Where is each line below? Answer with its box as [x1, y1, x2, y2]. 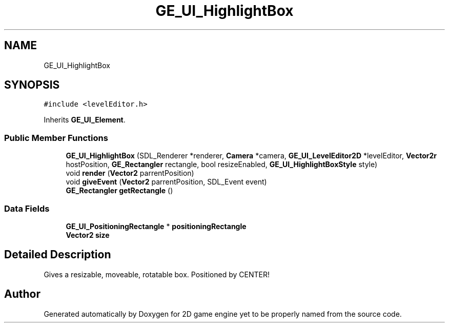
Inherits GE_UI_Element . [44, 115, 126, 125]
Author [4, 288, 40, 301]
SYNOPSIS [4, 78, 60, 92]
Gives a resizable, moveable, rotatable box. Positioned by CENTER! [44, 270, 270, 279]
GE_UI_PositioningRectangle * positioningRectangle [66, 221, 247, 231]
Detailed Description [4, 248, 111, 261]
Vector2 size [66, 230, 110, 239]
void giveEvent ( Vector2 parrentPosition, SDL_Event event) [66, 177, 267, 187]
